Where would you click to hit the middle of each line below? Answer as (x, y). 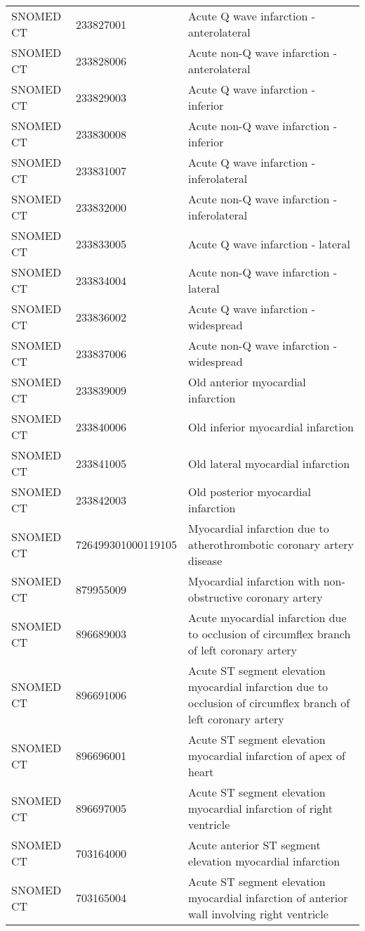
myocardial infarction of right (261, 808)
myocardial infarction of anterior (268, 898)
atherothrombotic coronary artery (271, 544)
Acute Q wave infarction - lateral (269, 243)
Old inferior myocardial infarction (271, 426)
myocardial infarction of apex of (267, 755)
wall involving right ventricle (258, 914)
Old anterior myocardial (247, 382)
